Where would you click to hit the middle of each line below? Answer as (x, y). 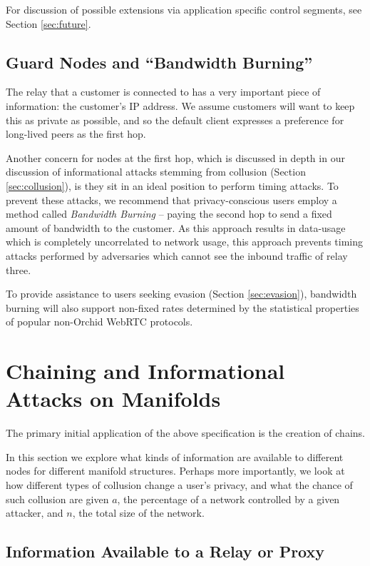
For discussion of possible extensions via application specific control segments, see (184, 9)
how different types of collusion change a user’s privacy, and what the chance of (179, 484)
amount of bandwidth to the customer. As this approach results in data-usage (176, 227)
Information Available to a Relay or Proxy (165, 551)
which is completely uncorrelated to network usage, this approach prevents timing (184, 242)
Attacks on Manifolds (113, 399)
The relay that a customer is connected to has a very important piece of (163, 92)
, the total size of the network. (138, 513)
